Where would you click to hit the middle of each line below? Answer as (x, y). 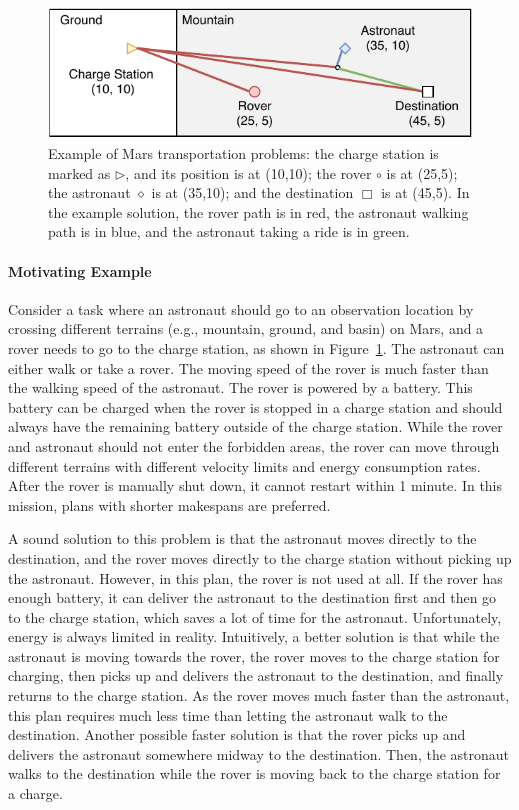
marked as (79, 172)
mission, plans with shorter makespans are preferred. (169, 504)
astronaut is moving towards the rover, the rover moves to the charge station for (254, 655)
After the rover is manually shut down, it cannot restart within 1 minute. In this (255, 485)
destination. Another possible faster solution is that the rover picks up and (237, 734)
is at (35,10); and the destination (252, 192)
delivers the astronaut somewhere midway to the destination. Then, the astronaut (259, 753)
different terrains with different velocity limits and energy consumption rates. (244, 465)
